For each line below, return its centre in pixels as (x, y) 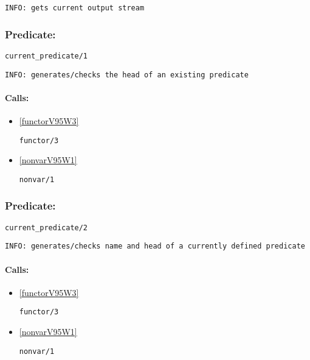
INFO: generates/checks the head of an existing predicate (127, 75)
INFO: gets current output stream (75, 8)
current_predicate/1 (46, 56)
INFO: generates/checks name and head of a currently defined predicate (155, 246)
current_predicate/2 (46, 228)
